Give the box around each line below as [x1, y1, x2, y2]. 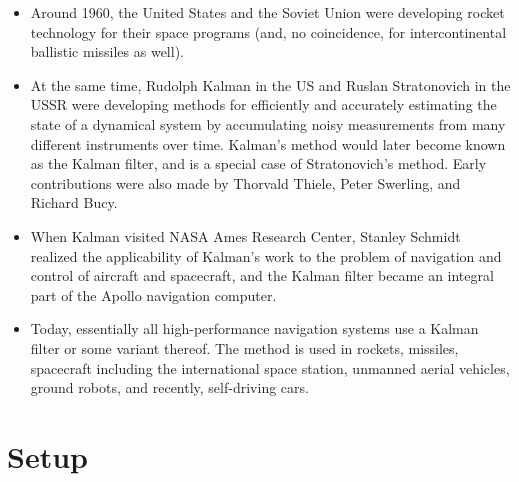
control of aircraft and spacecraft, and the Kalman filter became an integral [30, 265, 494, 286]
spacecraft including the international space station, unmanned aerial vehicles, [30, 357, 510, 378]
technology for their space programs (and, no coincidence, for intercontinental [30, 21, 507, 42]
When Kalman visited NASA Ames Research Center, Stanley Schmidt [30, 225, 461, 246]
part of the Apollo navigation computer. [30, 284, 277, 305]
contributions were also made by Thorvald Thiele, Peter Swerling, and [30, 172, 461, 193]
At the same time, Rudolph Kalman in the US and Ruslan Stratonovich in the [30, 74, 511, 95]
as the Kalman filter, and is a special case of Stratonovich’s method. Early [30, 153, 487, 174]
